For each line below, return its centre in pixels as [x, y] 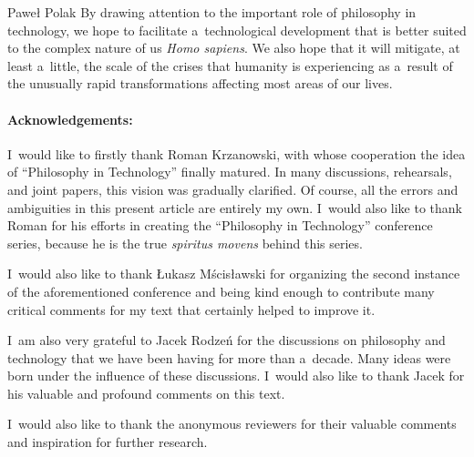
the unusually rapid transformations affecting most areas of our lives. [200, 83]
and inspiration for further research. [108, 442]
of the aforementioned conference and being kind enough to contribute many [221, 291]
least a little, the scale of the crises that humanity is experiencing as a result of [230, 65]
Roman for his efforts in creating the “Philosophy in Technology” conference [220, 225]
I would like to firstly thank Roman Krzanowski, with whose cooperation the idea [237, 153]
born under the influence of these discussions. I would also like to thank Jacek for [236, 376]
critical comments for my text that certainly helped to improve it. [191, 309]
